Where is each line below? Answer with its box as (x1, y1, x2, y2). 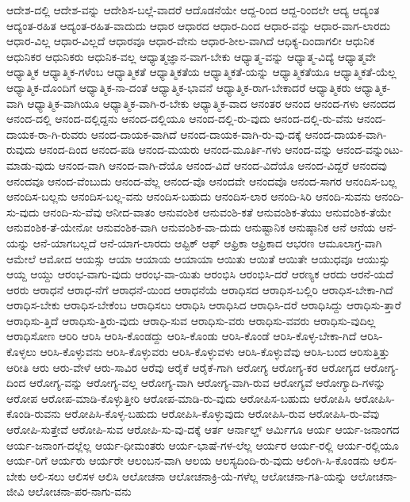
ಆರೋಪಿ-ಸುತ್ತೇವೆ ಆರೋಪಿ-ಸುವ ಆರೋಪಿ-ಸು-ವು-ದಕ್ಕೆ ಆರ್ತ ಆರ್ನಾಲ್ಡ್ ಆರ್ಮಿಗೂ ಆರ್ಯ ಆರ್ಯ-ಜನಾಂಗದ (6, 421, 400, 438)
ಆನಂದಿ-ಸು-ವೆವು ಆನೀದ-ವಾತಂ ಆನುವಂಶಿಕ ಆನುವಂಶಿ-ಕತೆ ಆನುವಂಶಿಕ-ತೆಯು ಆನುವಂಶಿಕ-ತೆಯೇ (43, 203, 392, 220)
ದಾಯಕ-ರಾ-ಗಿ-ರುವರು (6, 125, 87, 142)
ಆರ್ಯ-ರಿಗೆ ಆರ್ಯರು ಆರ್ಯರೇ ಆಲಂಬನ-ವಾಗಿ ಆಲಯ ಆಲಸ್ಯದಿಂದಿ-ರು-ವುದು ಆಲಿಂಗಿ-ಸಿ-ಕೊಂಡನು (6, 452, 370, 469)
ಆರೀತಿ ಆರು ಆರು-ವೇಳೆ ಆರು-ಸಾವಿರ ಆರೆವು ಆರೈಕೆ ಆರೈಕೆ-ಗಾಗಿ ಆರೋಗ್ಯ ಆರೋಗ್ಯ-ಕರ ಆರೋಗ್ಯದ (6, 358, 360, 375)
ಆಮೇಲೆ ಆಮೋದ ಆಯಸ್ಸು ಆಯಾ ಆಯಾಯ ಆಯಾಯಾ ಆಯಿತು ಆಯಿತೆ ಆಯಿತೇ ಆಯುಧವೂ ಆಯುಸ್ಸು (6, 250, 390, 266)
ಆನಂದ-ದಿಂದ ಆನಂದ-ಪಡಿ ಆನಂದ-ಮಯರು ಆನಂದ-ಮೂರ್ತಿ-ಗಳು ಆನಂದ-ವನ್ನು (39, 141, 333, 158)
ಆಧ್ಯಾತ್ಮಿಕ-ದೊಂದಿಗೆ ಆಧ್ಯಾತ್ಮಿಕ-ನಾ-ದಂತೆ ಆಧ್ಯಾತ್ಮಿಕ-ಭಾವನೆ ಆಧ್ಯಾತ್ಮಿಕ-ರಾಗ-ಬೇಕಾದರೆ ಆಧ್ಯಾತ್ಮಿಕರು (6, 79, 351, 95)
